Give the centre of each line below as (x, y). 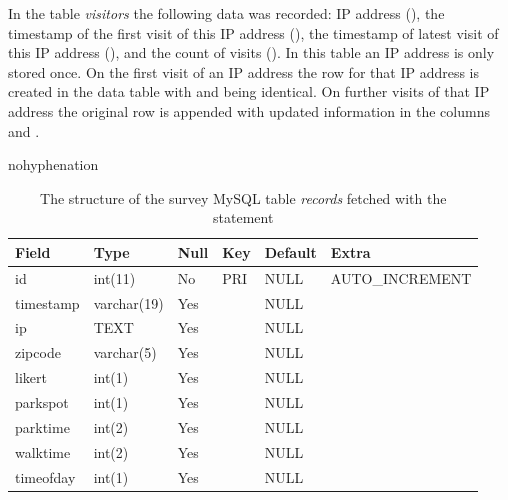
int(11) (114, 277)
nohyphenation (53, 164)
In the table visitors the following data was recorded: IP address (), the (226, 13)
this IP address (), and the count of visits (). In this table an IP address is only (251, 52)
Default (290, 251)
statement (243, 217)
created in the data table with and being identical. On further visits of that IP (249, 91)
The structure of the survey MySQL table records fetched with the (243, 197)
